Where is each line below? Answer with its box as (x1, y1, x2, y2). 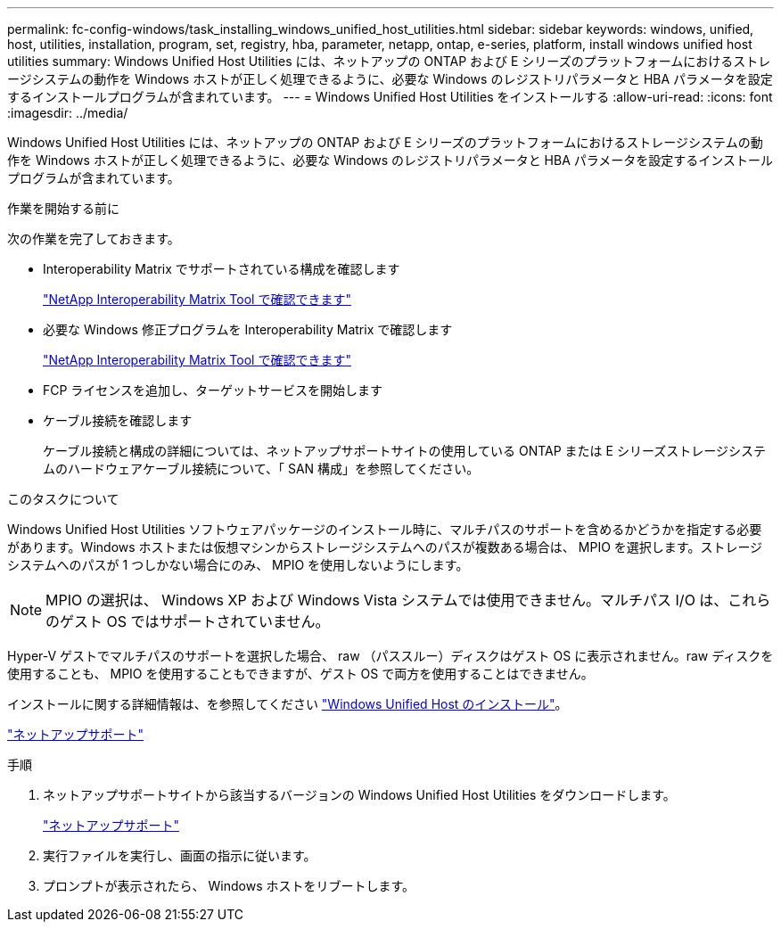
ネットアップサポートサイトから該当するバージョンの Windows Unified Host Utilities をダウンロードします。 (43, 787, 676, 802)
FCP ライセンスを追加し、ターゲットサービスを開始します (43, 382, 383, 398)
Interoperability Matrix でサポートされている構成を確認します (43, 261, 400, 276)
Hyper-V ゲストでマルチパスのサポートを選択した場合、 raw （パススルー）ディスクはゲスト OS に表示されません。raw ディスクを (7, 648, 774, 663)
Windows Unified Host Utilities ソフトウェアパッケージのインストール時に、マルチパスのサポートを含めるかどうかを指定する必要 (7, 522, 762, 537)
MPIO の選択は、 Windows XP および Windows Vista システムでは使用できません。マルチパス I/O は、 (45, 591, 728, 609)
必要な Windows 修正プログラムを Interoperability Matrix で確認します (43, 322, 453, 337)
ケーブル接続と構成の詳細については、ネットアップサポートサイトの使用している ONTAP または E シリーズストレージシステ (43, 443, 766, 458)
